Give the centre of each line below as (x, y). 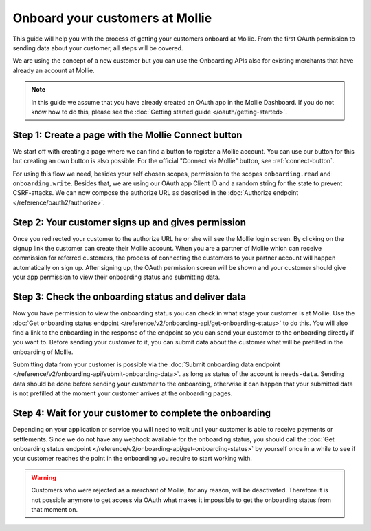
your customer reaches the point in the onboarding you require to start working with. (132, 459)
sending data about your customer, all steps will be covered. (98, 48)
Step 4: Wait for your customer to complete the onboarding (142, 413)
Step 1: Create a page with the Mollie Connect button (127, 135)
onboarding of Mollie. (43, 352)
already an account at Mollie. (54, 70)
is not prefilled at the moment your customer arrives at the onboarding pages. (123, 393)
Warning (44, 477)
